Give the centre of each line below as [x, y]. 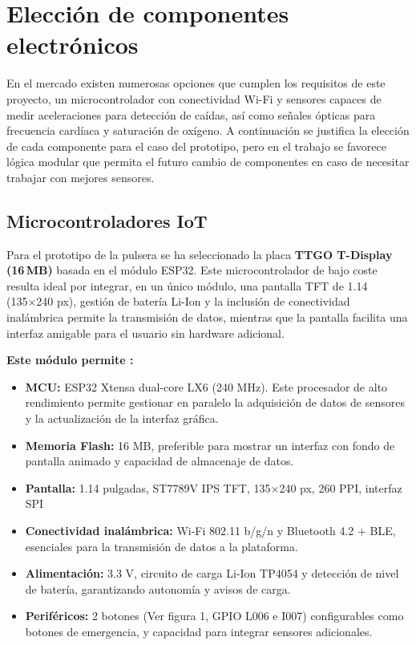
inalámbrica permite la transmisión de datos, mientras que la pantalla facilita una [207, 317]
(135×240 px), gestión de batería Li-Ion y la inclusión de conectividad [178, 301]
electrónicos [73, 45]
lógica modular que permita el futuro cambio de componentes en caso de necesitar [208, 162]
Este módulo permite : [70, 360]
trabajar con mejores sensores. [81, 177]
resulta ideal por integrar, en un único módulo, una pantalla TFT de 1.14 [187, 285]
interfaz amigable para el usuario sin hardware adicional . [145, 333]
